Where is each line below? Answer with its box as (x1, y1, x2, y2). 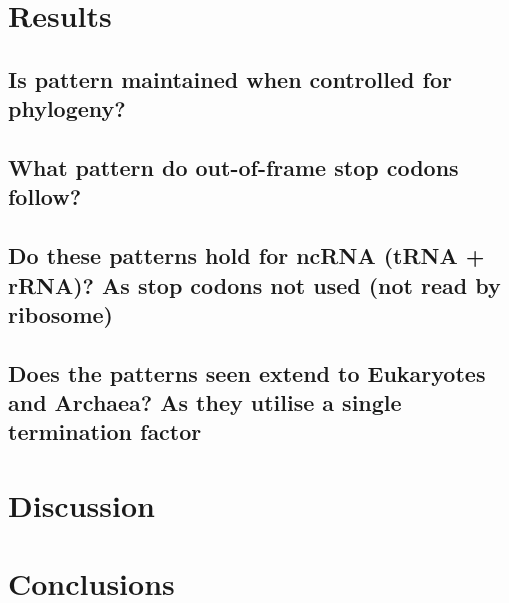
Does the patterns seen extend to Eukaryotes (8, 357, 486, 388)
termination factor (8, 416, 202, 447)
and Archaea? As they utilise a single (8, 387, 402, 418)
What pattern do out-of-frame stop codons (8, 151, 459, 182)
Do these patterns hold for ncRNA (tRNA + (8, 240, 485, 271)
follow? (8, 181, 82, 212)
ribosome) (8, 298, 113, 329)
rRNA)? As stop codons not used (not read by (8, 269, 501, 300)
